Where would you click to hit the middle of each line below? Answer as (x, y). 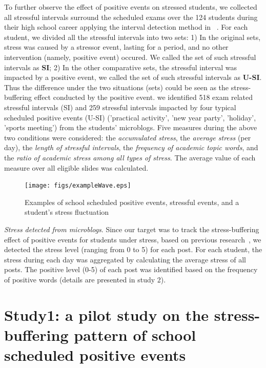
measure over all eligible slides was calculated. (76, 167)
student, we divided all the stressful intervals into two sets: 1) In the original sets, (132, 37)
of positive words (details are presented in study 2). (85, 279)
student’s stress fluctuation (67, 212)
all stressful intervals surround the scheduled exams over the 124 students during (131, 17)
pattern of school (135, 334)
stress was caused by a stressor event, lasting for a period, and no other (116, 47)
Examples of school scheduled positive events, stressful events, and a (132, 202)
